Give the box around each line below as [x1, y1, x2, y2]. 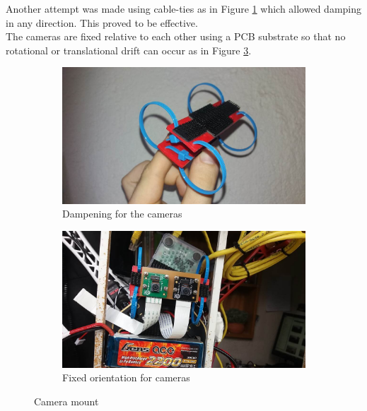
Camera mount [34, 393, 99, 408]
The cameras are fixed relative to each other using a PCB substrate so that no [6, 29, 346, 44]
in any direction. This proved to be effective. [6, 15, 198, 30]
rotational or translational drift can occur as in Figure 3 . [6, 42, 252, 57]
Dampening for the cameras [62, 206, 182, 221]
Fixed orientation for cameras [62, 370, 190, 385]
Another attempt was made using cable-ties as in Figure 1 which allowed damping [6, 1, 362, 16]
